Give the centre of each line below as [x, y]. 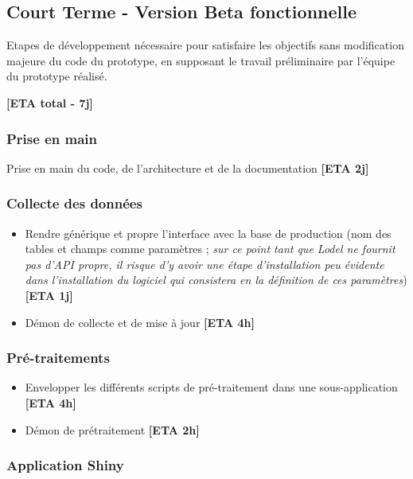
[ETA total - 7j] [50, 102]
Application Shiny [65, 465]
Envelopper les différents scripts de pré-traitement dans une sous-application [211, 387]
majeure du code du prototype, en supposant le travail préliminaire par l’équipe [201, 60]
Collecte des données [74, 203]
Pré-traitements [58, 358]
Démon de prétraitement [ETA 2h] [112, 429]
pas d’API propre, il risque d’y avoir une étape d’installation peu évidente [205, 264]
